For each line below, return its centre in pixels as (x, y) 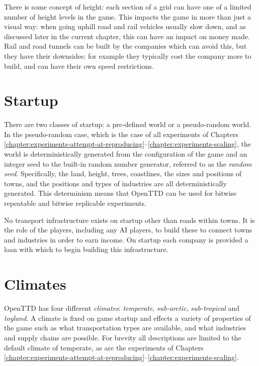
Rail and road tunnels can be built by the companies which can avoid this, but (125, 46)
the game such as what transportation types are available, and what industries (125, 328)
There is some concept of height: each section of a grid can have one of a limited (128, 7)
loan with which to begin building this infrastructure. (86, 249)
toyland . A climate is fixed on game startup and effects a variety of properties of (127, 318)
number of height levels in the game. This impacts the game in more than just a (128, 16)
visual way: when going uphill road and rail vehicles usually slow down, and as (125, 26)
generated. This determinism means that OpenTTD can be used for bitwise (120, 193)
